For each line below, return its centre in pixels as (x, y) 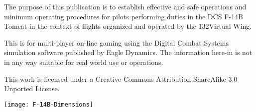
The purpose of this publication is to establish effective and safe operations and (125, 6)
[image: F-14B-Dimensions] (49, 104)
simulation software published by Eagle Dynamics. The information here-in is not (128, 52)
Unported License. (32, 88)
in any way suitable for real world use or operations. (84, 62)
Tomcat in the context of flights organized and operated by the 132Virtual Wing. (128, 26)
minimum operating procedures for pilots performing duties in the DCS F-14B (124, 16)
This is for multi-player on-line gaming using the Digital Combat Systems (116, 42)
